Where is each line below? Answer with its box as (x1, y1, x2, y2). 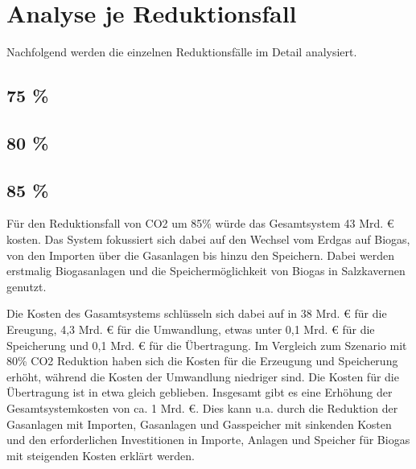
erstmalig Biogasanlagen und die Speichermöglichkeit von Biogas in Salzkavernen (6, 262, 406, 279)
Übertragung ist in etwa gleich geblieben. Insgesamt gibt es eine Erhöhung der (6, 384, 393, 401)
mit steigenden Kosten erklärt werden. (6, 446, 195, 463)
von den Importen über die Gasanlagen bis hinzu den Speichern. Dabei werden (6, 246, 395, 263)
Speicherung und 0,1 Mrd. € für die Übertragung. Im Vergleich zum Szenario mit (6, 336, 407, 353)
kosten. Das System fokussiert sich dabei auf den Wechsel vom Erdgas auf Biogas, (6, 231, 410, 248)
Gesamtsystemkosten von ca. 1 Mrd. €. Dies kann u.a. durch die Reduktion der (6, 400, 398, 417)
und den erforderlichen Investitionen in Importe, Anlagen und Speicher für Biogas (6, 431, 410, 448)
